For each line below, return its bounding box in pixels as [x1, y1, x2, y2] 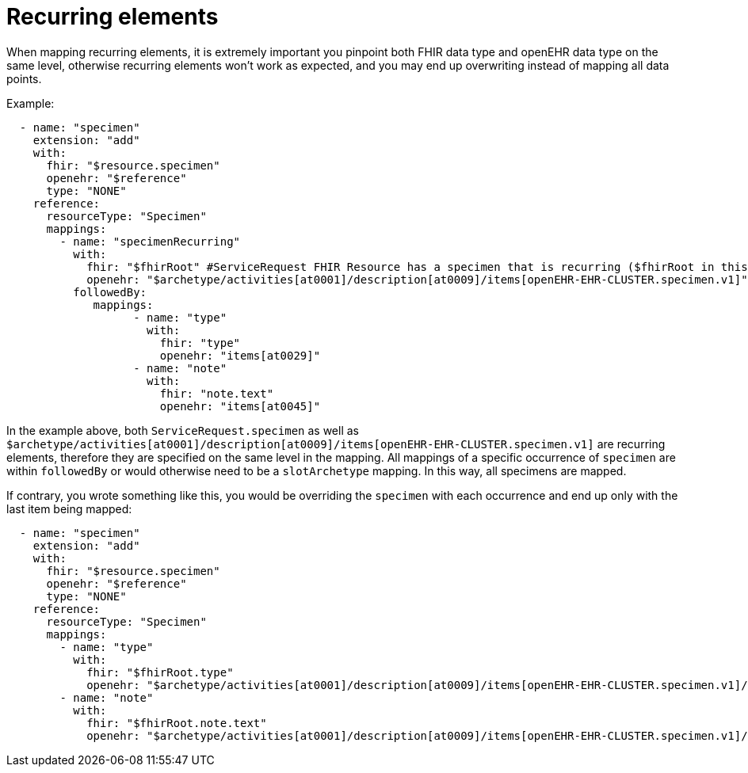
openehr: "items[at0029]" [159, 348, 321, 362]
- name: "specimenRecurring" [59, 234, 241, 248]
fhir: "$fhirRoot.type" [86, 665, 234, 679]
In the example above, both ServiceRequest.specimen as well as [6, 423, 359, 437]
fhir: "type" [159, 336, 241, 349]
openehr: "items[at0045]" [159, 399, 321, 413]
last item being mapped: [6, 501, 132, 516]
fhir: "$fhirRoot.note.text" [86, 716, 267, 729]
